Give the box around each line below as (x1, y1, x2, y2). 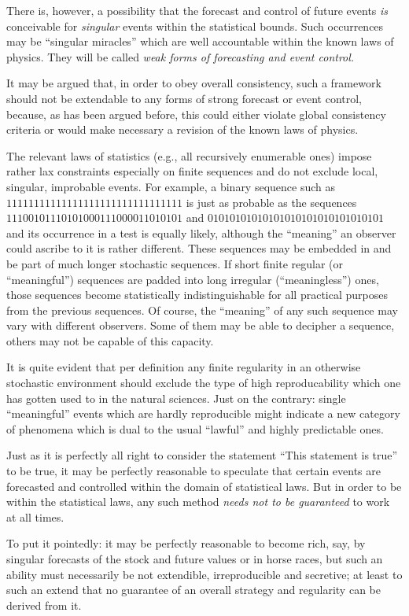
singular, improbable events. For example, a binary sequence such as (6, 178, 336, 194)
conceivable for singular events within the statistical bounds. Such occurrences (6, 17, 384, 34)
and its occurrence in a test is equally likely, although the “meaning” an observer (6, 224, 396, 241)
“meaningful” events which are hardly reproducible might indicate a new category (6, 405, 400, 422)
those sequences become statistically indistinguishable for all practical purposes (6, 286, 388, 303)
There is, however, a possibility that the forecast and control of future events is (6, 2, 389, 18)
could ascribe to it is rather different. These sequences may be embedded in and (6, 240, 392, 256)
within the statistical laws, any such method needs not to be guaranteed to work (6, 493, 390, 510)
